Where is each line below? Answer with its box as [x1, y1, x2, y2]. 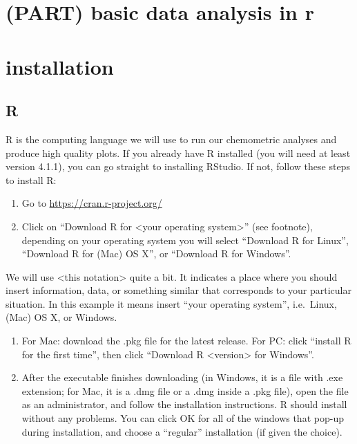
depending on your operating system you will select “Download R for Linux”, [21, 232, 349, 247]
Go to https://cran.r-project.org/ [21, 196, 162, 210]
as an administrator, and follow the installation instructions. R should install [21, 397, 347, 411]
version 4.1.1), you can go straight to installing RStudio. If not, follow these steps [6, 159, 350, 174]
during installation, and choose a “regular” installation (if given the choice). [21, 424, 342, 438]
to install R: [6, 172, 57, 187]
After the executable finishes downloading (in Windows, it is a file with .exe [21, 370, 343, 385]
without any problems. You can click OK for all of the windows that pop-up [21, 411, 344, 425]
